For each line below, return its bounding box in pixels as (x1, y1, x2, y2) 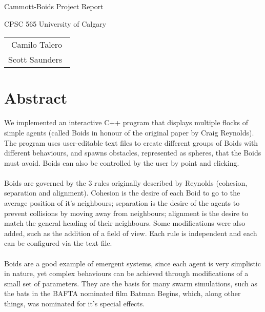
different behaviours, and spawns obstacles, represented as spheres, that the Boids (4, 147, 261, 158)
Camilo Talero (11, 38, 63, 51)
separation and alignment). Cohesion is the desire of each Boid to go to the (4, 187, 240, 198)
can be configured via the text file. (4, 238, 112, 248)
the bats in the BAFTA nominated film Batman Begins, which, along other (4, 288, 241, 299)
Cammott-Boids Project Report (4, 1, 104, 11)
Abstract (4, 87, 68, 108)
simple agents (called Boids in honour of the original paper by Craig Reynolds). (4, 127, 254, 138)
